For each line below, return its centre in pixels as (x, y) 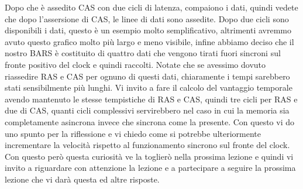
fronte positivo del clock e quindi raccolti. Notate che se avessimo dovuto (135, 64)
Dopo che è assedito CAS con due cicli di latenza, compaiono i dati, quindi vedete (151, 7)
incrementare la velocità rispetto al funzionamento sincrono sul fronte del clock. (147, 145)
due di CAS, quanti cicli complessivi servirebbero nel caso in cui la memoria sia (147, 110)
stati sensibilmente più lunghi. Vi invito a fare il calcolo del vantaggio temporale (149, 87)
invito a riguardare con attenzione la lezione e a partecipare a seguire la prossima (150, 168)
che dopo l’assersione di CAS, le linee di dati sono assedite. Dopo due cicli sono (147, 18)
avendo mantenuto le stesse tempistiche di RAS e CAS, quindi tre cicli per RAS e (151, 99)
